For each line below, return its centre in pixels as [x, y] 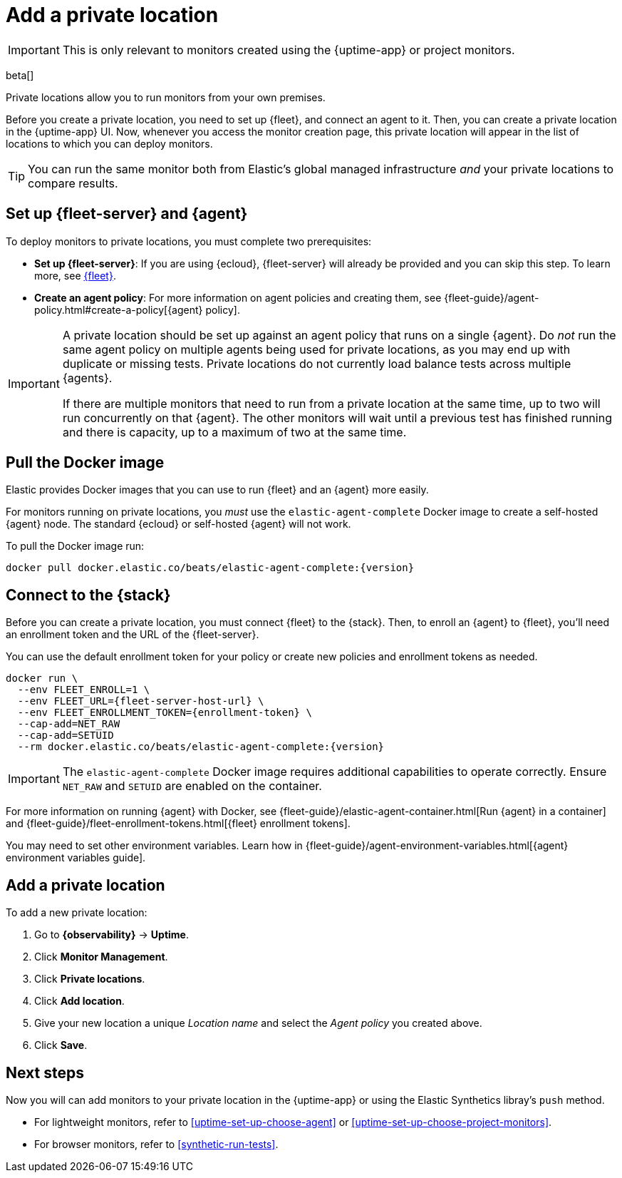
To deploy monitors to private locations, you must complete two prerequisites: [189, 241]
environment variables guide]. [76, 858]
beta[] [20, 75]
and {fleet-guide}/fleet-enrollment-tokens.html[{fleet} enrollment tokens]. [178, 824]
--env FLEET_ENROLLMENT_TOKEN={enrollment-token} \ [165, 713]
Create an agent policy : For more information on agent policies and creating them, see [238, 297]
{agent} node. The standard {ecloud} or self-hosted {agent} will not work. [178, 524]
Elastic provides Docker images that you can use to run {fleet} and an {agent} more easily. [217, 490]
